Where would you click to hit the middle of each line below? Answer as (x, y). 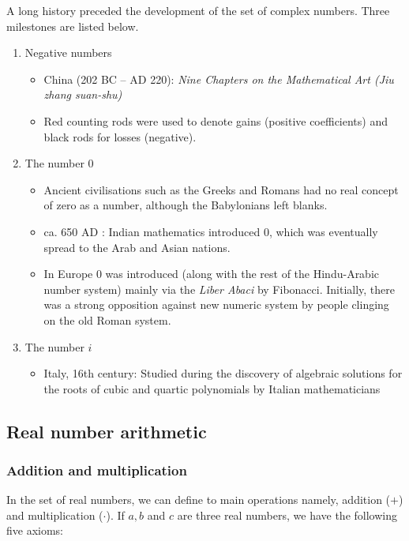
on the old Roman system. (107, 319)
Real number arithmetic (107, 431)
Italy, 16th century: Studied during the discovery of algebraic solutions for (223, 373)
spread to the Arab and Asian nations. (137, 247)
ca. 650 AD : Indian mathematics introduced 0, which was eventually (211, 231)
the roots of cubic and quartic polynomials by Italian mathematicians (212, 388)
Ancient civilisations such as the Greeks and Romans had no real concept (221, 189)
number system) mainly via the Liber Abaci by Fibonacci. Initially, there (220, 289)
